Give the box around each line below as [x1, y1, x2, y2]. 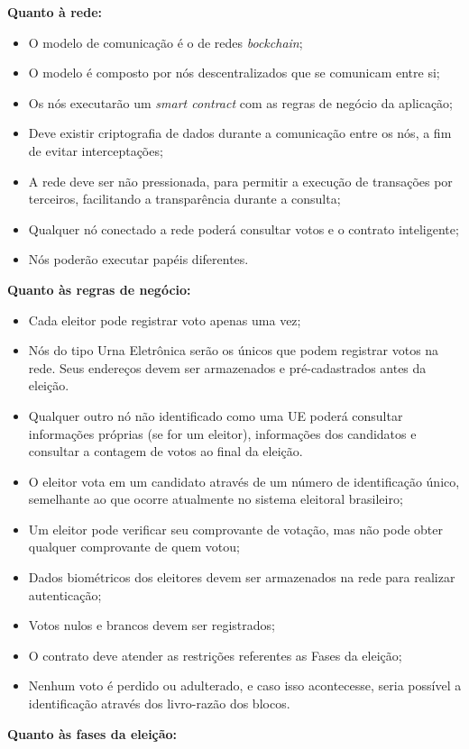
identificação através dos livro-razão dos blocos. [28, 694, 290, 713]
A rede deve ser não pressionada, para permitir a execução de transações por [28, 171, 453, 190]
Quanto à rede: [7, 3, 103, 21]
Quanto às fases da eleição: [7, 724, 178, 743]
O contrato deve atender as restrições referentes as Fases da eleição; [28, 645, 402, 664]
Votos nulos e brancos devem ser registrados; [28, 616, 275, 635]
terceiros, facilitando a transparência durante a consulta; [28, 189, 341, 208]
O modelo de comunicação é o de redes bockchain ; [28, 32, 303, 51]
